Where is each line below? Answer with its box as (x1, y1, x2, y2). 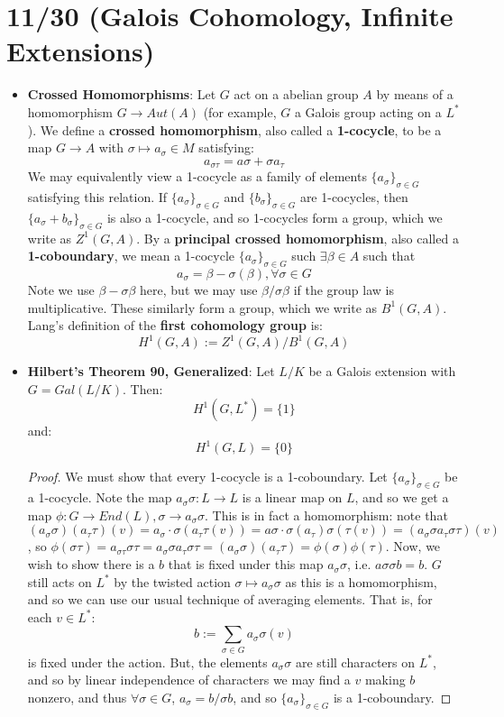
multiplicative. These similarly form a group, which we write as (27, 298, 378, 317)
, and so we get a (354, 488, 449, 507)
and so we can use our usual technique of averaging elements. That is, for (27, 590, 433, 609)
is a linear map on (242, 488, 343, 507)
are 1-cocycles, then (299, 187, 408, 206)
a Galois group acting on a (294, 102, 442, 121)
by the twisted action (114, 572, 231, 591)
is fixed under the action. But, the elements (27, 652, 268, 671)
